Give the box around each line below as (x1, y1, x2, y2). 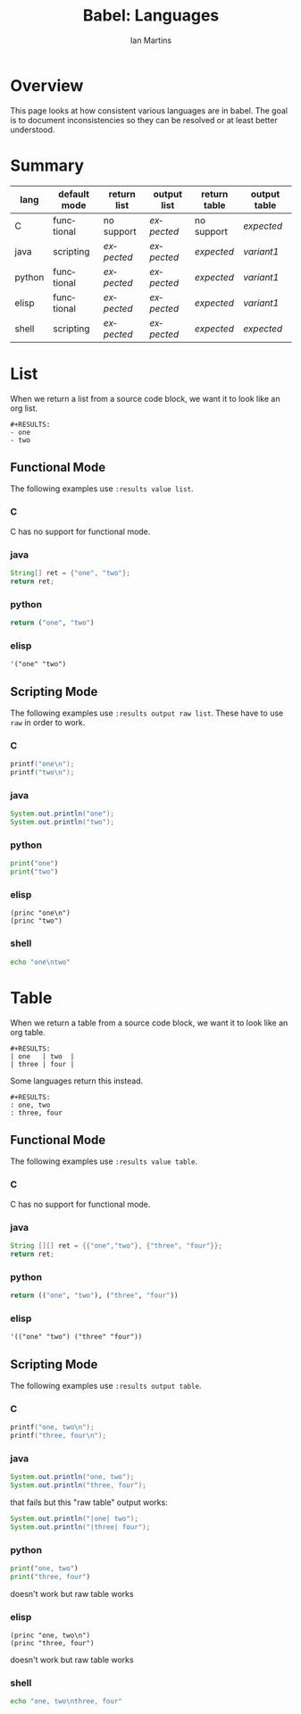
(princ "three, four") (10, 1639, 95, 1648)
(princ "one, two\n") (10, 1631, 91, 1640)
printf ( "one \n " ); (10, 760, 75, 769)
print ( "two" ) (10, 867, 59, 876)
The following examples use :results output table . (10, 1380, 202, 1391)
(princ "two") (10, 916, 63, 925)
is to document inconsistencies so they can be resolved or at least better (10, 114, 278, 125)
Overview (10, 75, 84, 96)
